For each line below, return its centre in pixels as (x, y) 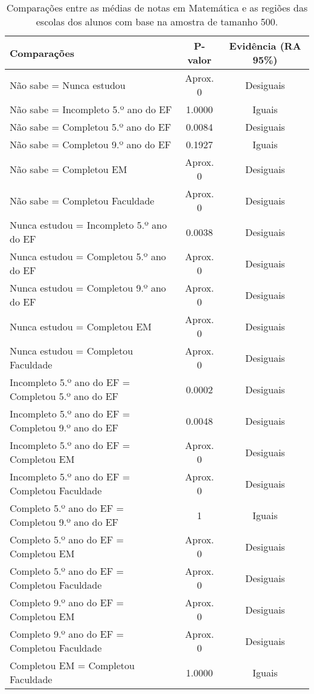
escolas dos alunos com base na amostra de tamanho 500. (157, 21)
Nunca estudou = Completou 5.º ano (88, 256)
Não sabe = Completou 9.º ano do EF (91, 144)
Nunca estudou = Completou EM (81, 326)
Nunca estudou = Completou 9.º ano (88, 288)
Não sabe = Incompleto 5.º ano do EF (91, 109)
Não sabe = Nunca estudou (68, 85)
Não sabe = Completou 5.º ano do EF (91, 127)
